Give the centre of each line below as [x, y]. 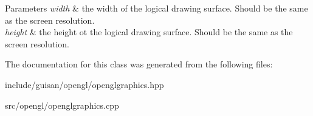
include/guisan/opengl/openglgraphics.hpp [84, 84]
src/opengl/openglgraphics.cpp [62, 105]
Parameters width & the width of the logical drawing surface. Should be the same [156, 8]
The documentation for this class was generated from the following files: [139, 64]
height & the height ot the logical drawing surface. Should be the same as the [149, 32]
